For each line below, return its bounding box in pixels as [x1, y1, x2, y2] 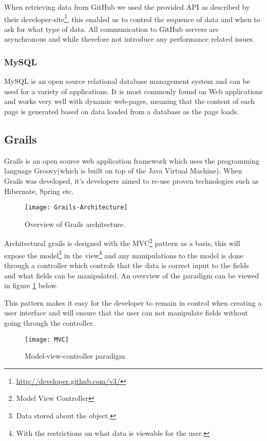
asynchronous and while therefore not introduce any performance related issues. [4, 33, 255, 44]
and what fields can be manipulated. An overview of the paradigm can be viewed [4, 270, 259, 280]
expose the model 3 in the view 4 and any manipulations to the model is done [4, 248, 243, 260]
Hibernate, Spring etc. [4, 185, 74, 196]
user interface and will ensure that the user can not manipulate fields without [4, 307, 248, 318]
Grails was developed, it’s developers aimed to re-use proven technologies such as [4, 175, 259, 186]
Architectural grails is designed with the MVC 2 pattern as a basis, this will [4, 236, 240, 249]
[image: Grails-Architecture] [25, 204, 128, 211]
